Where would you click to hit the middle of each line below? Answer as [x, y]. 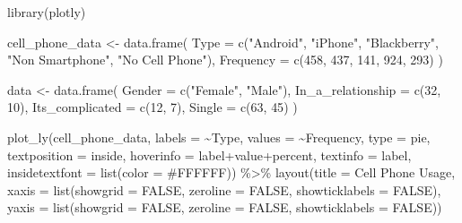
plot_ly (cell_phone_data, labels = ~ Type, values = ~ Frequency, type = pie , [219, 137]
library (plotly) [47, 12]
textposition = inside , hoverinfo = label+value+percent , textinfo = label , [209, 154]
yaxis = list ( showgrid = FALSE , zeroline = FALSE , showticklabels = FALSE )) [225, 207]
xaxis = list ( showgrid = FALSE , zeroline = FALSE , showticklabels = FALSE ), [224, 189]
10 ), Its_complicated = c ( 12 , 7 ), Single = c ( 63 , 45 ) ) [153, 107]
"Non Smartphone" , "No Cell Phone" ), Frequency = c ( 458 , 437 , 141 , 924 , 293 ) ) [225, 60]
